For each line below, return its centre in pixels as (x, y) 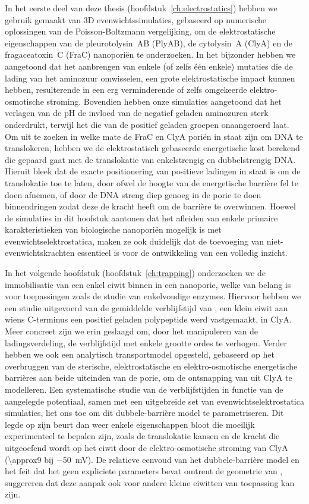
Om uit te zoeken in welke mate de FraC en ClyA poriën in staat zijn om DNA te (154, 136)
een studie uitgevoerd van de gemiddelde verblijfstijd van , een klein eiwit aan (146, 307)
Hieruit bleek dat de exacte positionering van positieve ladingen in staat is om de (153, 171)
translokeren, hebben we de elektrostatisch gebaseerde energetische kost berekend (152, 148)
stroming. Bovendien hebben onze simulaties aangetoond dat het (164, 101)
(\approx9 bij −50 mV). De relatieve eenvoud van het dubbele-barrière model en (152, 459)
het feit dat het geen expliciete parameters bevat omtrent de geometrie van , (144, 471)
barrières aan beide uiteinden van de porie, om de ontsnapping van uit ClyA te (149, 378)
